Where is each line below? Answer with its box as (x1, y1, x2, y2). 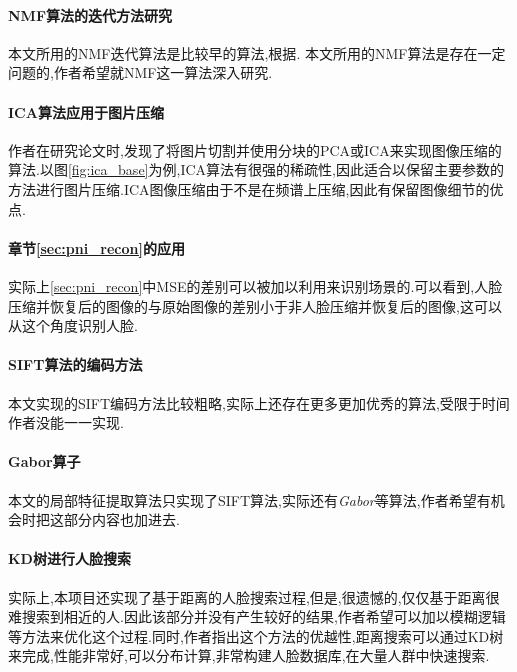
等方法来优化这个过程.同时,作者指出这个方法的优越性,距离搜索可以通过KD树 (8, 625, 504, 646)
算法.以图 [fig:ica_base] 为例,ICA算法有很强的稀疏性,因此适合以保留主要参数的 (8, 159, 504, 180)
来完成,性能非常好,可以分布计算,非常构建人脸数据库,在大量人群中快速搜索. (8, 645, 490, 666)
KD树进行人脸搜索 (8, 548, 131, 569)
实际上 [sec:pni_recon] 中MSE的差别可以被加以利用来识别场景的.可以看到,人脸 (8, 275, 503, 296)
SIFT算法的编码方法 (8, 354, 143, 375)
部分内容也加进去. (63, 509, 180, 530)
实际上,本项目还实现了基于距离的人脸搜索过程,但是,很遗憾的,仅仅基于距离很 (8, 586, 500, 607)
